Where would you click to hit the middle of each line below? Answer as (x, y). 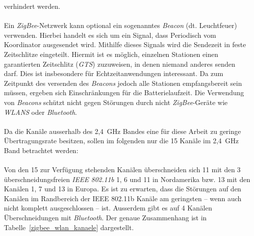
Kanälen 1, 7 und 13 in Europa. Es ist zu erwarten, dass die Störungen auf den (123, 189)
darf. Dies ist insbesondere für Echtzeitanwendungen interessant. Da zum (114, 73)
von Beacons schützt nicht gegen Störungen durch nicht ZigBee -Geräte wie (116, 102)
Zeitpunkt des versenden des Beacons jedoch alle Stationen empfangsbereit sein (123, 83)
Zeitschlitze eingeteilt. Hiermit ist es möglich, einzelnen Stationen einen (111, 54)
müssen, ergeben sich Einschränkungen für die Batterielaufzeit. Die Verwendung (124, 92)
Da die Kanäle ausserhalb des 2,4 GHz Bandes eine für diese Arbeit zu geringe (123, 131)
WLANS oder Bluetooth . (41, 112)
